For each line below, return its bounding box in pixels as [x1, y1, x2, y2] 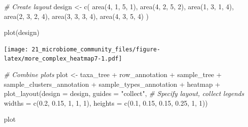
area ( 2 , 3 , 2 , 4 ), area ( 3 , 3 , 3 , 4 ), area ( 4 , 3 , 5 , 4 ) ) [4, 11, 149, 21]
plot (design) [4, 27, 40, 37]
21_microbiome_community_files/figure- [32, 46, 161, 53]
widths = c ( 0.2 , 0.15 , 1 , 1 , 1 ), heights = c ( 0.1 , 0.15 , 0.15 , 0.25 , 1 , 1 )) [4, 97, 208, 108]
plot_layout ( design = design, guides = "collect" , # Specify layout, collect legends [4, 88, 244, 98]
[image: [4, 46, 29, 53]
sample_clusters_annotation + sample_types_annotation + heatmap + [4, 79, 220, 89]
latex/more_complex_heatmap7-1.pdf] [4, 55, 122, 63]
